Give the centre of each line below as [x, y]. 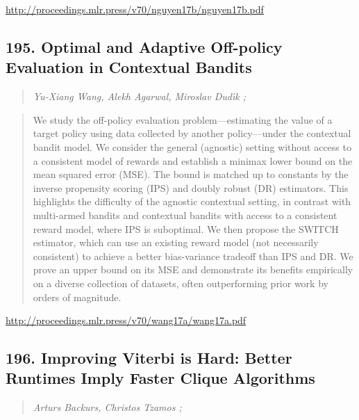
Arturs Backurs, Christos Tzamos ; [107, 407]
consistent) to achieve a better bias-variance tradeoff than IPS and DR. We [193, 256]
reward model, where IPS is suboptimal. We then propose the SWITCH [186, 228]
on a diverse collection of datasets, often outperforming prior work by [181, 283]
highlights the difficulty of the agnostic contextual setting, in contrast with [192, 201]
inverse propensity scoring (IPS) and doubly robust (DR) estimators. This [191, 187]
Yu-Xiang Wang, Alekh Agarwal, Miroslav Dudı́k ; [139, 96]
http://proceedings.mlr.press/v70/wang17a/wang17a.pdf [126, 320]
